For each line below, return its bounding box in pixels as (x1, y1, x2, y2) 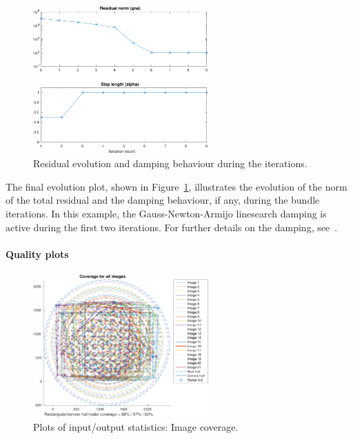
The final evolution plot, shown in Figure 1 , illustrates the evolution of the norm (6, 179, 347, 193)
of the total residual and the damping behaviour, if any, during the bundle (6, 193, 320, 207)
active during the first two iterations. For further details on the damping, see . (6, 219, 338, 234)
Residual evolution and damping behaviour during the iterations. (33, 156, 307, 171)
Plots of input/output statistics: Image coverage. (33, 419, 239, 433)
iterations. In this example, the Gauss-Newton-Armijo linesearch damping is (6, 206, 327, 220)
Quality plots (6, 246, 69, 261)
